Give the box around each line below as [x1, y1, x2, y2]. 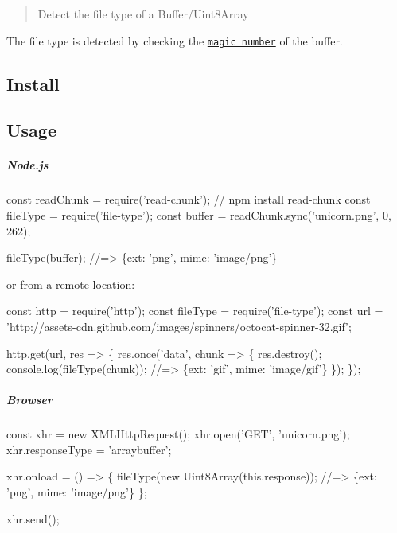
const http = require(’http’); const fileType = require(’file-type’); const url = [6, 302, 383, 319]
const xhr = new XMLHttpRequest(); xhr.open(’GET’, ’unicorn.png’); [6, 426, 350, 442]
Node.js [6, 157, 49, 173]
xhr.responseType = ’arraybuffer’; [6, 441, 172, 457]
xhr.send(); [6, 510, 60, 527]
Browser [6, 391, 53, 408]
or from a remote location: [6, 275, 135, 292]
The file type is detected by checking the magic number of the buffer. [6, 32, 343, 49]
